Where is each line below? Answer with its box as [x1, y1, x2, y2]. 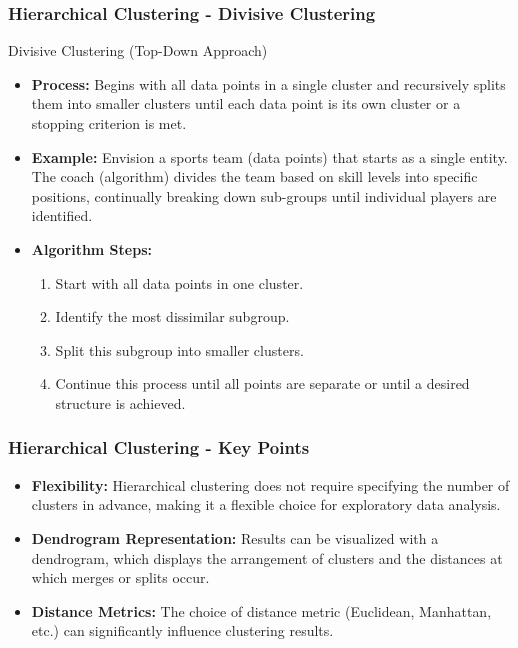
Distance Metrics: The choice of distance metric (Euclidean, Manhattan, [31, 600, 492, 621]
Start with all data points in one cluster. [55, 272, 304, 293]
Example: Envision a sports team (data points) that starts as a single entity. [31, 146, 508, 167]
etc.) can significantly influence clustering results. [31, 620, 334, 641]
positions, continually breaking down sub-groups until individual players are [31, 185, 497, 206]
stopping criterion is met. [31, 113, 187, 133]
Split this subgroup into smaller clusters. [55, 339, 304, 360]
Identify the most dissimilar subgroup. [55, 306, 290, 327]
